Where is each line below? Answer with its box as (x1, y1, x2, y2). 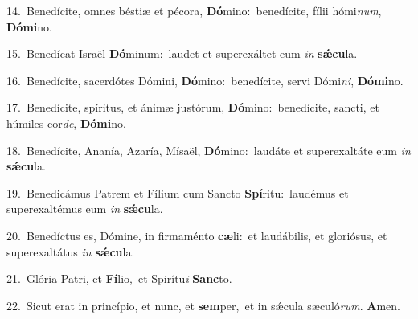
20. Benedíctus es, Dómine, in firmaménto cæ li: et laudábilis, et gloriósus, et (6, 227, 387, 243)
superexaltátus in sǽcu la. (6, 243, 135, 260)
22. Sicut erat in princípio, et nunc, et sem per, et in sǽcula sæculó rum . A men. (6, 297, 400, 313)
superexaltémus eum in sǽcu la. (6, 200, 163, 217)
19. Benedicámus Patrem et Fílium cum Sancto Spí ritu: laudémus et (6, 184, 349, 201)
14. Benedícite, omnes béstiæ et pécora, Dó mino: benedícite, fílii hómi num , (6, 2, 382, 18)
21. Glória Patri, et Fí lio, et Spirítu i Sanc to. (6, 270, 232, 287)
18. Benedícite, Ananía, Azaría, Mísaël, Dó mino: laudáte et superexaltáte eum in (6, 141, 411, 158)
